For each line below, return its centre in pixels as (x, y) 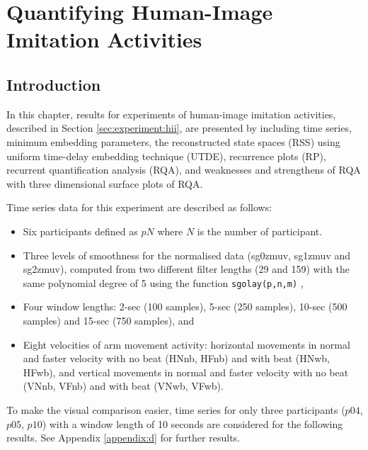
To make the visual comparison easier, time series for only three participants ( (176, 409)
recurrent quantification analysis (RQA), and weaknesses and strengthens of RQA (184, 170)
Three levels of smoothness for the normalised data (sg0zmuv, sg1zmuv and (187, 255)
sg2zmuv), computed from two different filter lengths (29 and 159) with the (186, 269)
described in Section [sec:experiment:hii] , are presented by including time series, (179, 128)
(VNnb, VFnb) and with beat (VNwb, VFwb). (123, 386)
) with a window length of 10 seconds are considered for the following (192, 423)
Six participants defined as (80, 231)
